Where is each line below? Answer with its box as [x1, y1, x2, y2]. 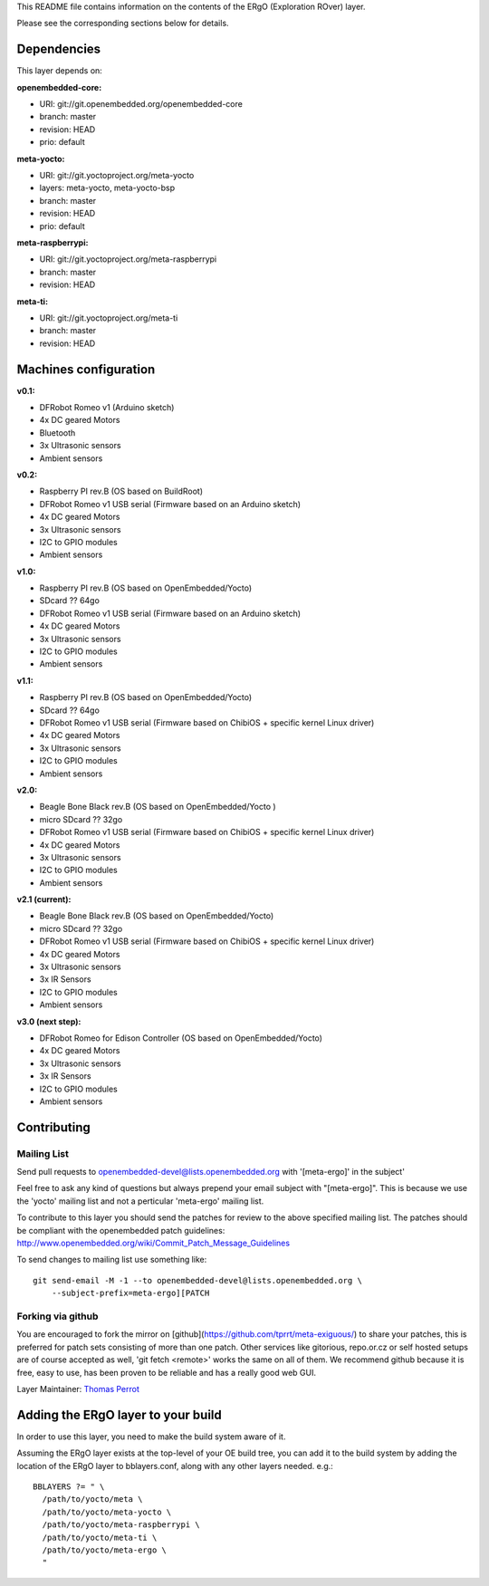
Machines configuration [16, 361, 156, 377]
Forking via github [16, 1310, 99, 1322]
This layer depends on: [16, 65, 103, 76]
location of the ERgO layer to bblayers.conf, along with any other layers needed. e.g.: [16, 1460, 334, 1471]
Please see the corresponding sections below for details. [16, 18, 230, 29]
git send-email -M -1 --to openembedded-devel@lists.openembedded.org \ [33, 1275, 362, 1285]
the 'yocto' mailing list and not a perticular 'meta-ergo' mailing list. [16, 1196, 264, 1206]
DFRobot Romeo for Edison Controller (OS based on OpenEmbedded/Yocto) [39, 1033, 323, 1043]
